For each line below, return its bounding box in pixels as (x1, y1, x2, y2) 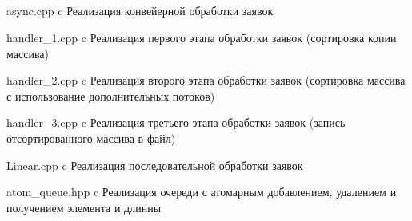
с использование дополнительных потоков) (6, 87, 215, 104)
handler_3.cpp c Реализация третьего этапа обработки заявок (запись (6, 114, 346, 131)
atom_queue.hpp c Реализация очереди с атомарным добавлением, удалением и (6, 184, 397, 200)
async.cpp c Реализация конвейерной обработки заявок (6, 2, 274, 19)
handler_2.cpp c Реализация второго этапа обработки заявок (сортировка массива (6, 72, 406, 89)
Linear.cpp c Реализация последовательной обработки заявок (6, 156, 303, 173)
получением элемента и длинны (6, 199, 162, 215)
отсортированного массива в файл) (6, 129, 176, 146)
